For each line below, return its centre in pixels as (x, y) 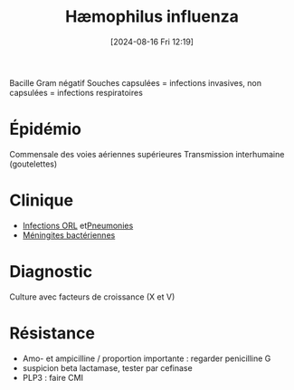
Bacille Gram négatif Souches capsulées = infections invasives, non (136, 82)
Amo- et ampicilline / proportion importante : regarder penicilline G (147, 358)
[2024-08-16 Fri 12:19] (152, 42)
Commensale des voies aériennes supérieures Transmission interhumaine (147, 154)
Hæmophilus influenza (152, 17)
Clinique (42, 200)
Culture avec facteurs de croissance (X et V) (92, 297)
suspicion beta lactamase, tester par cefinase (107, 367)
